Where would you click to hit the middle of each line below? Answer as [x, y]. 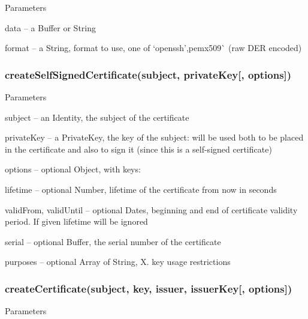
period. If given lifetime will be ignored [76, 221]
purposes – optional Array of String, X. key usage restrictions [118, 262]
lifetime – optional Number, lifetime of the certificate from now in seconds [141, 189]
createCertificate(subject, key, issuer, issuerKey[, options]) [149, 288]
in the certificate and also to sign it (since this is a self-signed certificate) [138, 149]
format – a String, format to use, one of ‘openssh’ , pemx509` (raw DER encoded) [153, 48]
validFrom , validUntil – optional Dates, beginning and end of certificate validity [151, 209]
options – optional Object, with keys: [73, 169]
